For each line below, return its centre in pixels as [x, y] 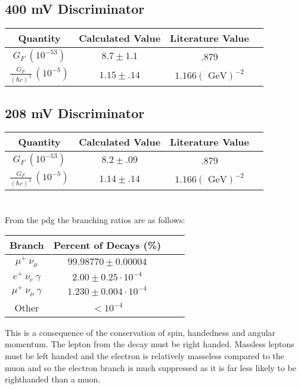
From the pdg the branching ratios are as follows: [95, 219]
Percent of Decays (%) [107, 245]
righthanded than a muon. [53, 379]
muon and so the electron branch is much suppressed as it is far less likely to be [150, 367]
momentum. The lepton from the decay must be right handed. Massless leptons [150, 344]
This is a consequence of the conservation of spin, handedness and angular [140, 332]
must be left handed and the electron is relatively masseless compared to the [145, 355]
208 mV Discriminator [75, 112]
